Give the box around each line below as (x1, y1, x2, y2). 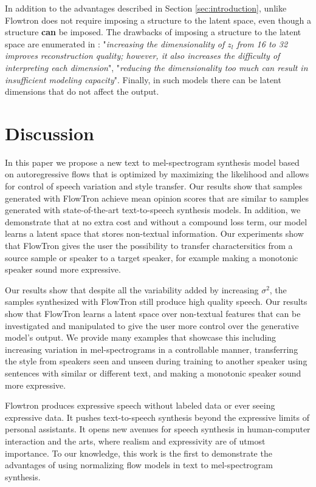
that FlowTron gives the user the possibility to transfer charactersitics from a (5, 239, 293, 252)
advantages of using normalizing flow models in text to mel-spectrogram (5, 458, 273, 471)
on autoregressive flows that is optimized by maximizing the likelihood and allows (5, 168, 309, 180)
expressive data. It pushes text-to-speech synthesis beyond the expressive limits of (5, 410, 309, 423)
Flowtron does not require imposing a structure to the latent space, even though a (5, 13, 311, 26)
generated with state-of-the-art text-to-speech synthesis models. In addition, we (5, 203, 301, 216)
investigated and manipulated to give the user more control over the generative (5, 319, 299, 332)
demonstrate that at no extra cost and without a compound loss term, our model (5, 215, 307, 228)
